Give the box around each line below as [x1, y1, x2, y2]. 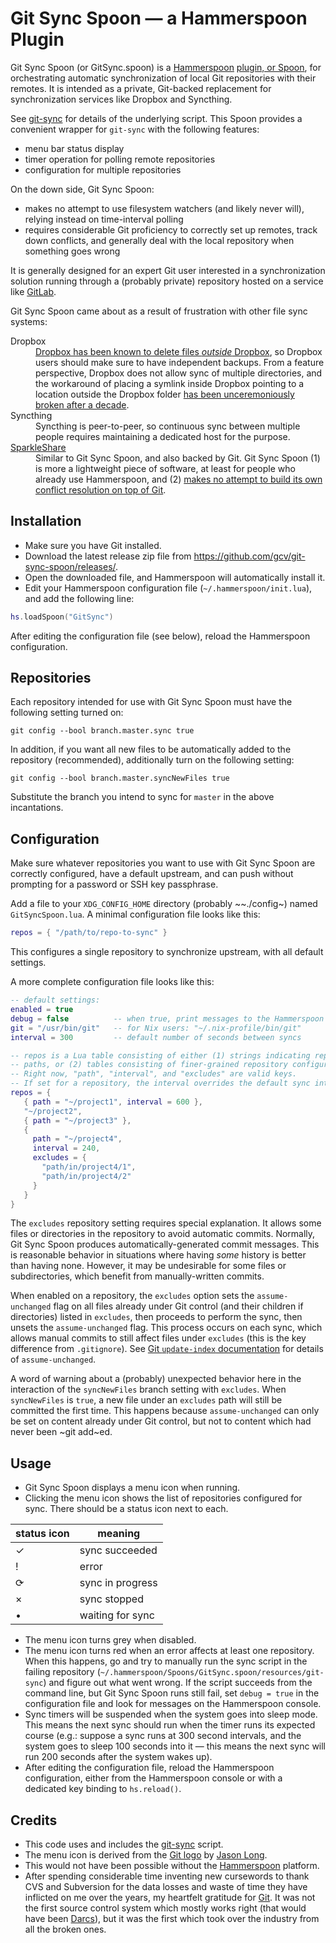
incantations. [10, 802, 64, 814]
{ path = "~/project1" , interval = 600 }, [23, 1097, 204, 1107]
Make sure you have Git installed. [24, 539, 162, 551]
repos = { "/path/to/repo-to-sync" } [10, 928, 168, 938]
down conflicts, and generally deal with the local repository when [24, 234, 295, 246]
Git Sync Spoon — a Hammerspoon [10, 7, 308, 30]
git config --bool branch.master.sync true [10, 726, 195, 736]
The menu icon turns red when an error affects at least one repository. [24, 1645, 315, 1657]
